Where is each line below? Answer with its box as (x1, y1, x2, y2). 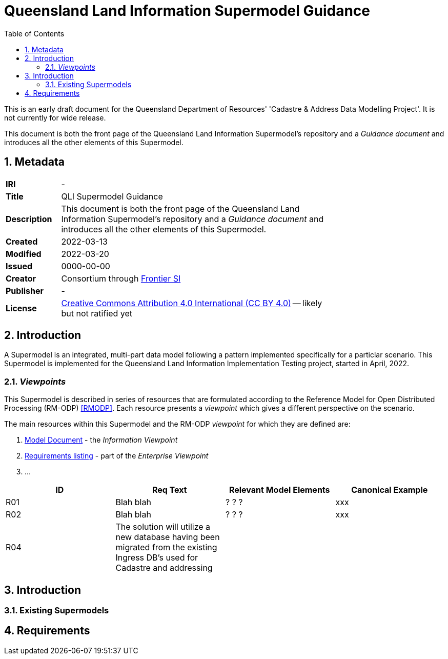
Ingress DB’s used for (115, 552, 198, 563)
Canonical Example (351, 485, 428, 495)
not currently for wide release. (4, 113, 106, 122)
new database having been (115, 532, 220, 543)
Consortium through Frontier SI (61, 273, 181, 284)
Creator (6, 273, 36, 284)
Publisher (6, 285, 44, 296)
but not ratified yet (61, 308, 133, 318)
